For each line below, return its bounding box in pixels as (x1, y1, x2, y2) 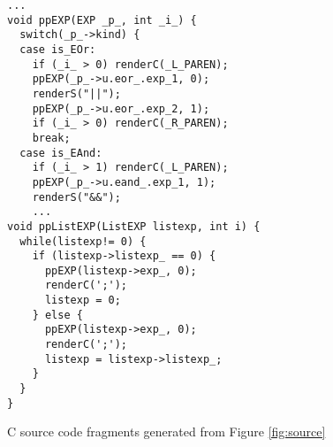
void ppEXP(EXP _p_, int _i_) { (7, 13, 197, 27)
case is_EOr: (19, 42, 96, 56)
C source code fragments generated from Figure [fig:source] (7, 422, 326, 441)
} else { (32, 308, 83, 321)
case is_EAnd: (19, 146, 102, 159)
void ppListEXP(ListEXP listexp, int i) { (7, 220, 261, 233)
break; (32, 131, 71, 144)
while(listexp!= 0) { (19, 235, 147, 248)
